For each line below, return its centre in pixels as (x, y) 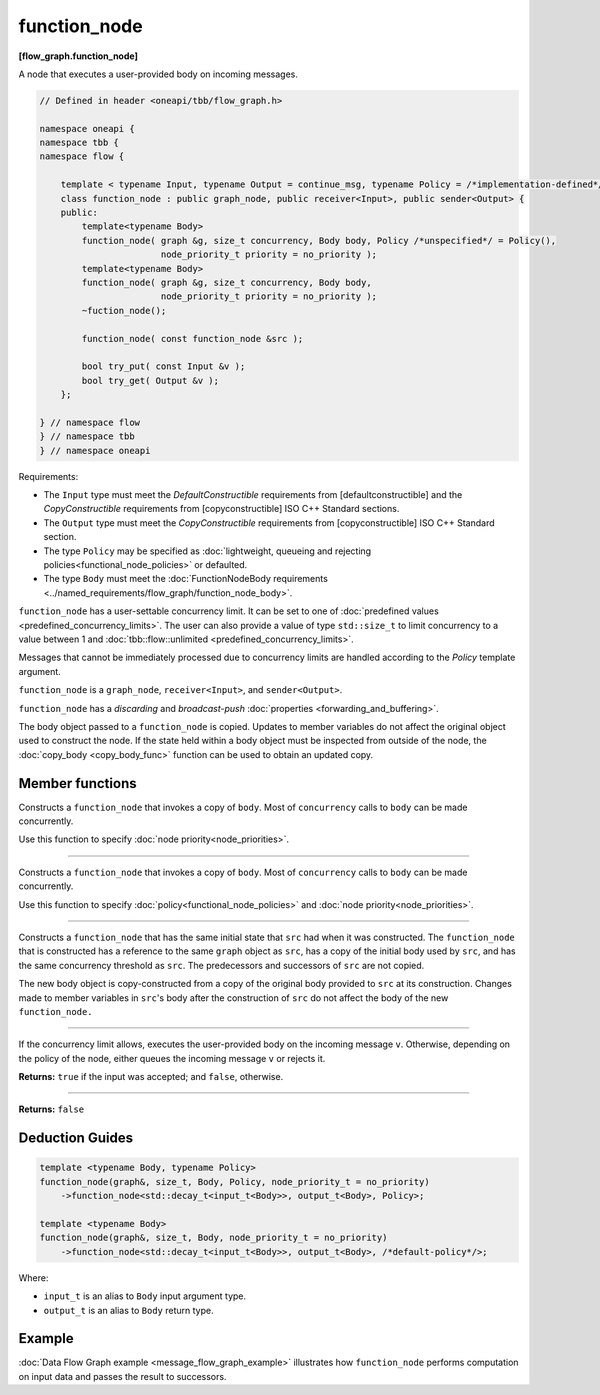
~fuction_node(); (124, 310)
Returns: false (51, 1109)
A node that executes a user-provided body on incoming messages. (158, 74)
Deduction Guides (76, 1138)
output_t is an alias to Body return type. (128, 1310)
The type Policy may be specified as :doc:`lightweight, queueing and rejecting (207, 551)
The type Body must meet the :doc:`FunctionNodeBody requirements (186, 579)
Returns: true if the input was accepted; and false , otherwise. (151, 1077)
